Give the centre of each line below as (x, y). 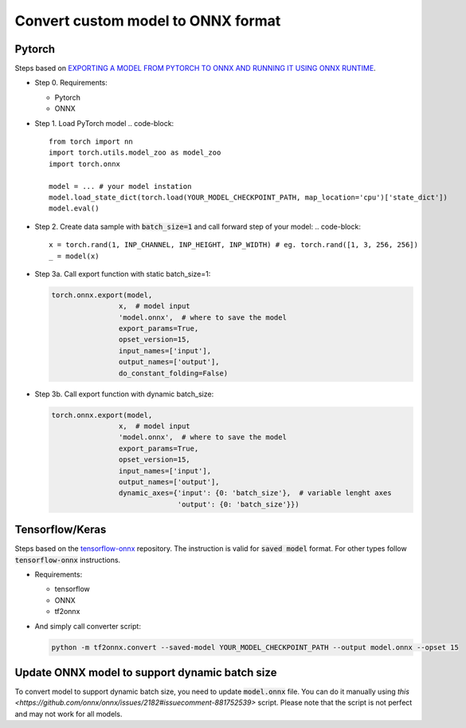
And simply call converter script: (88, 626)
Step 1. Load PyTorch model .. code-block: (104, 123)
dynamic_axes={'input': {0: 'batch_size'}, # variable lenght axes (255, 493)
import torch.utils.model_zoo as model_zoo (135, 153)
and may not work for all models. (69, 714)
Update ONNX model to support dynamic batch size (146, 673)
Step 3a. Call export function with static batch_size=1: (123, 273)
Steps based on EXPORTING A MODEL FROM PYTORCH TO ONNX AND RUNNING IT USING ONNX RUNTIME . (195, 69)
